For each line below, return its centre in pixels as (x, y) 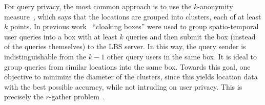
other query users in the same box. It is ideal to (182, 56)
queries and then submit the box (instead (191, 36)
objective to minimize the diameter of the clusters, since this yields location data (131, 77)
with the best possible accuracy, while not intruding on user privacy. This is (123, 86)
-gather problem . (77, 97)
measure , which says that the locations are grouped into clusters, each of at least (133, 16)
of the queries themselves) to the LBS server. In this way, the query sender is (125, 46)
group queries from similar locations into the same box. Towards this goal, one (127, 66)
